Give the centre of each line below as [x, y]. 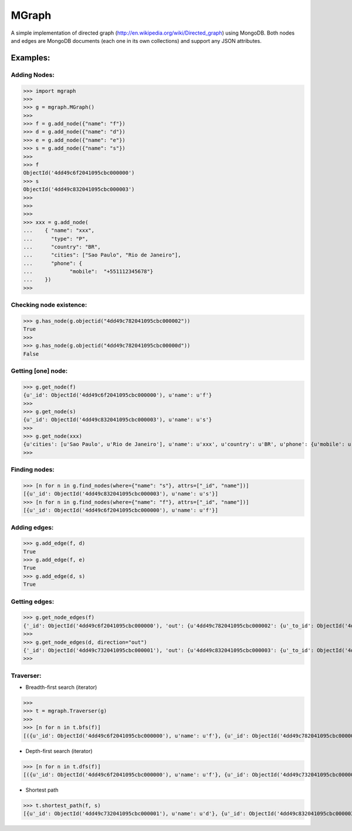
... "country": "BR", [62, 247]
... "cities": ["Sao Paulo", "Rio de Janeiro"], [102, 255]
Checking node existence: [49, 305]
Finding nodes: [33, 469]
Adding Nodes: [33, 75]
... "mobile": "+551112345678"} [88, 272]
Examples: [31, 58]
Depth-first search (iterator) [59, 751]
